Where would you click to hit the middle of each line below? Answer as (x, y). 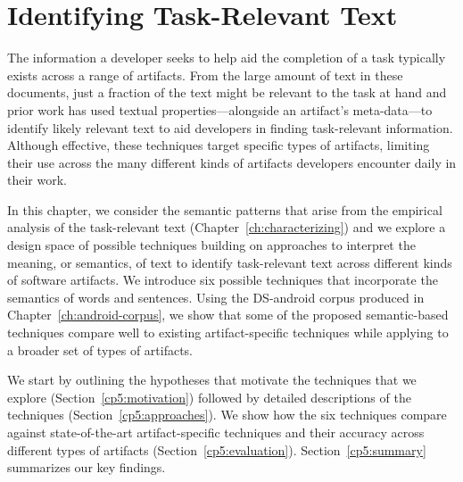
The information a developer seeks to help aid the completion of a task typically (227, 58)
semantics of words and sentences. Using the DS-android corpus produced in (216, 297)
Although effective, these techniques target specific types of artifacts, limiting (219, 145)
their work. (37, 180)
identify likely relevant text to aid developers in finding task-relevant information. (230, 127)
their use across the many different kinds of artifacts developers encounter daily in (232, 162)
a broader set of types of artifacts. (100, 349)
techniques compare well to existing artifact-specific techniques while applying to (228, 332)
